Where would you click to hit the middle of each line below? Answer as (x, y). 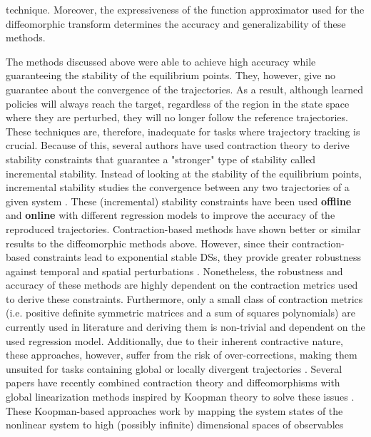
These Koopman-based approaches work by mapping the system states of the (174, 410)
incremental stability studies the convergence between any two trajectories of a (178, 187)
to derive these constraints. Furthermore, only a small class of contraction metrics (184, 298)
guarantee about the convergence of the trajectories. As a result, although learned (184, 89)
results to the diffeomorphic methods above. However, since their (147, 243)
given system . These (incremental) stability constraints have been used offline (179, 201)
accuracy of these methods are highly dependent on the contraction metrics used (182, 285)
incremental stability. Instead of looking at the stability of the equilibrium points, (184, 173)
